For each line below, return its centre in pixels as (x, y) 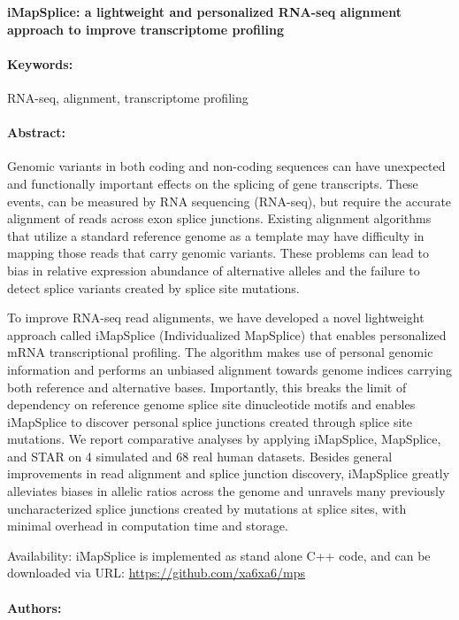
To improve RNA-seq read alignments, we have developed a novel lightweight (216, 318)
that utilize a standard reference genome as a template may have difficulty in (216, 235)
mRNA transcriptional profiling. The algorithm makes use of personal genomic (220, 352)
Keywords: (40, 63)
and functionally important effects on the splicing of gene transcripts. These (213, 183)
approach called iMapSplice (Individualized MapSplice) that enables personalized (227, 334)
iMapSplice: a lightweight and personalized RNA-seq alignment (204, 12)
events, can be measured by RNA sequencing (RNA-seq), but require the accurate (229, 201)
